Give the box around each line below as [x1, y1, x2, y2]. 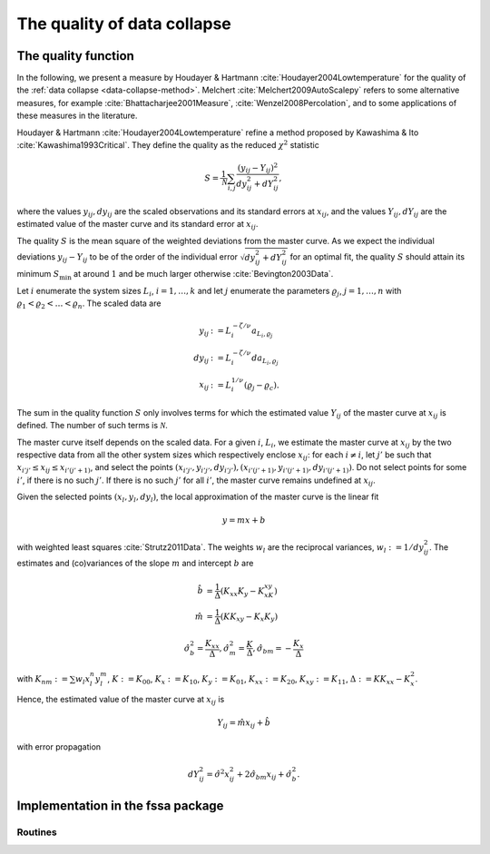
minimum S [16, 269, 60, 280]
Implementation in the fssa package [16, 798, 224, 813]
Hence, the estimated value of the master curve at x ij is [16, 693, 225, 707]
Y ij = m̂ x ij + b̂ [217, 718, 271, 730]
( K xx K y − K [220, 585, 265, 598]
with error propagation [16, 741, 102, 752]
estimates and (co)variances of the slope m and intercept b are [16, 558, 254, 569]
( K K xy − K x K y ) [220, 611, 279, 623]
